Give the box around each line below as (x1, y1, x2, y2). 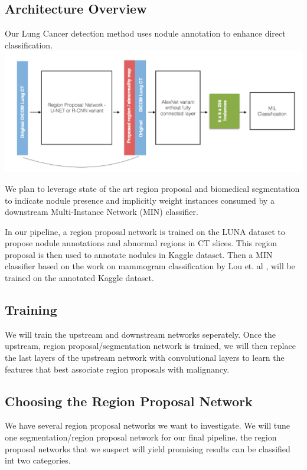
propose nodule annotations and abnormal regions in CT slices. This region (5, 237, 277, 249)
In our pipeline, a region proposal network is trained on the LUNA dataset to (5, 225, 285, 237)
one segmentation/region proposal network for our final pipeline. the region (5, 431, 277, 443)
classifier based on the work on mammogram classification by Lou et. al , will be (5, 260, 295, 272)
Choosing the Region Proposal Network (5, 391, 253, 410)
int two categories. (5, 454, 71, 466)
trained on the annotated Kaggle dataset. (5, 272, 154, 284)
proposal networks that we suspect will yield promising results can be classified (5, 442, 290, 455)
